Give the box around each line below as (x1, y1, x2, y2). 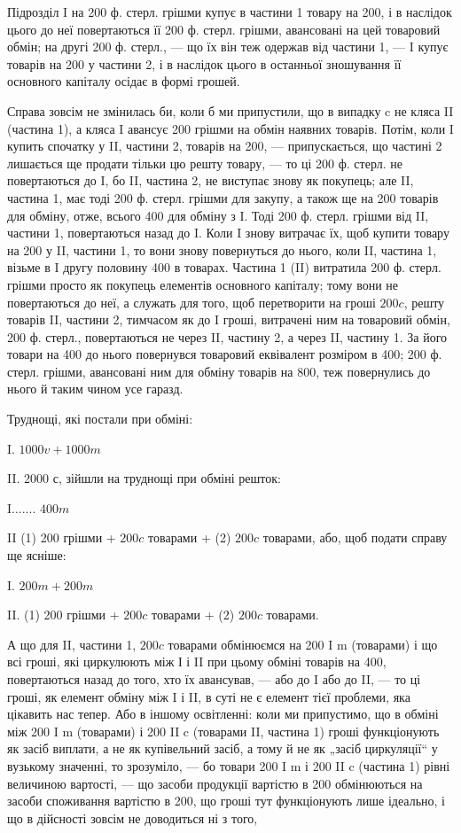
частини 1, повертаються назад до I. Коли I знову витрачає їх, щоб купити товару (7, 223, 449, 242)
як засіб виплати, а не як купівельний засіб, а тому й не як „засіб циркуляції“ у (7, 739, 438, 758)
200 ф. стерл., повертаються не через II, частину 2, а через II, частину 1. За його (7, 327, 448, 346)
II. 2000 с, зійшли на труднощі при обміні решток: (7, 469, 281, 487)
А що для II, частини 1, (7, 634, 137, 653)
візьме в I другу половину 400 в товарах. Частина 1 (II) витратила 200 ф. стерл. (7, 258, 441, 276)
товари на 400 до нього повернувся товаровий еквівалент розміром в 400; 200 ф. (7, 345, 442, 363)
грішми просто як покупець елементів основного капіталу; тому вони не (7, 275, 399, 293)
